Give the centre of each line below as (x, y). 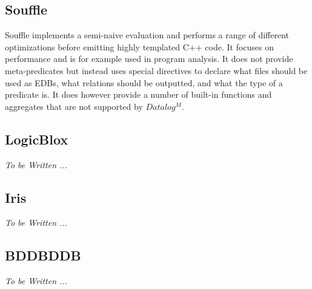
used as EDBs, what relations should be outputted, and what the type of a (144, 82)
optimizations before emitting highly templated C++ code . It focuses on (140, 46)
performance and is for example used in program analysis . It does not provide (149, 59)
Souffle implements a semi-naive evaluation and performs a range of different (147, 35)
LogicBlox (37, 139)
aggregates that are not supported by (74, 106)
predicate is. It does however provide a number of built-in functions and (138, 94)
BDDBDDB (43, 255)
